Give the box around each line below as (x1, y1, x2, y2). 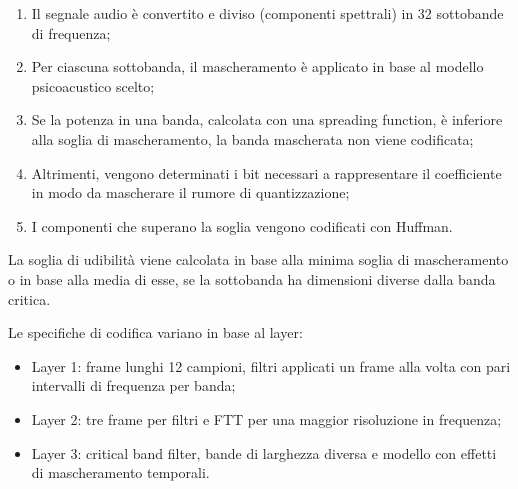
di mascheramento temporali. (31, 462, 210, 483)
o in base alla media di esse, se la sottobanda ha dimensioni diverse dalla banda (8, 268, 496, 289)
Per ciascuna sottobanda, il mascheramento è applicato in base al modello (31, 56, 484, 77)
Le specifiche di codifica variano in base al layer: (8, 322, 303, 343)
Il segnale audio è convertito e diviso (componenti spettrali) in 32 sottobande (31, 3, 504, 23)
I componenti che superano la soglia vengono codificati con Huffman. (31, 215, 453, 236)
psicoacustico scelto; (31, 75, 155, 96)
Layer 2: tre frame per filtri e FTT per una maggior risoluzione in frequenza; (31, 408, 502, 429)
